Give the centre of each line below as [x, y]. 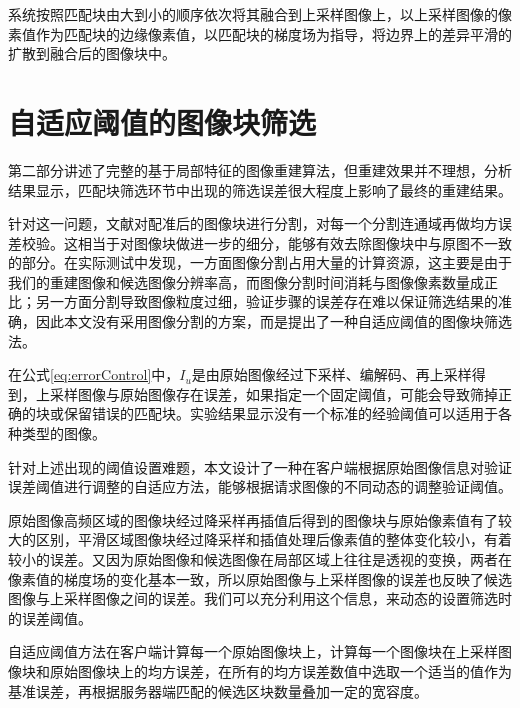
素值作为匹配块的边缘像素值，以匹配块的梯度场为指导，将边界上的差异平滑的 [260, 33]
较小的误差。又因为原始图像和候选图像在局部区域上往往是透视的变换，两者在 [260, 559]
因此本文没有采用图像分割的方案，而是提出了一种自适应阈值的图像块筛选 [273, 321]
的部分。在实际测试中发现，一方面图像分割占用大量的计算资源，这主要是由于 [260, 262]
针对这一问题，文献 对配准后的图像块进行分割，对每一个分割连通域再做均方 [253, 223]
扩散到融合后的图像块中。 [92, 53]
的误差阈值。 [50, 617]
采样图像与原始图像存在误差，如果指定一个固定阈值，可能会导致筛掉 [273, 393]
